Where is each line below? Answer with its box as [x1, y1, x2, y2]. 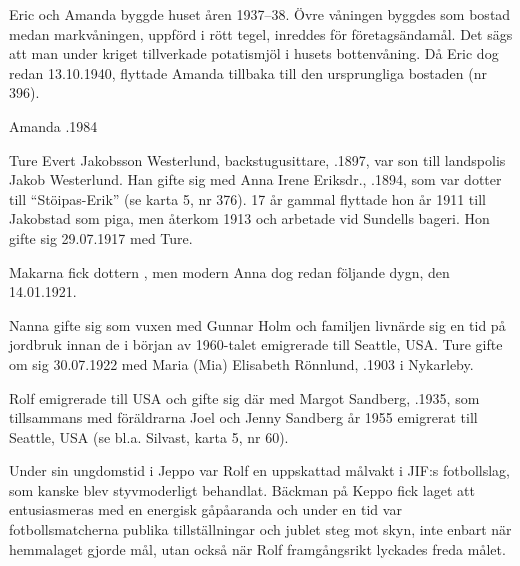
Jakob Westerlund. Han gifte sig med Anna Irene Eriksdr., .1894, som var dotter [9, 169, 502, 190]
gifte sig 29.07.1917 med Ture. [9, 227, 193, 248]
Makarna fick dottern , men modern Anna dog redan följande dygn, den [9, 261, 450, 282]
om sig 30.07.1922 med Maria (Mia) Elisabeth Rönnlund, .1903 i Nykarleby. [9, 353, 474, 374]
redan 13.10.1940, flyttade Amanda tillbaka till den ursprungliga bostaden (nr [9, 62, 487, 83]
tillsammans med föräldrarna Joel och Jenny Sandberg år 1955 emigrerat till [9, 407, 478, 428]
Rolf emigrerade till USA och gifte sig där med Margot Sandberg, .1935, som [9, 387, 480, 408]
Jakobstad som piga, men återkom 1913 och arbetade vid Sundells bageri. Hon [9, 208, 490, 229]
